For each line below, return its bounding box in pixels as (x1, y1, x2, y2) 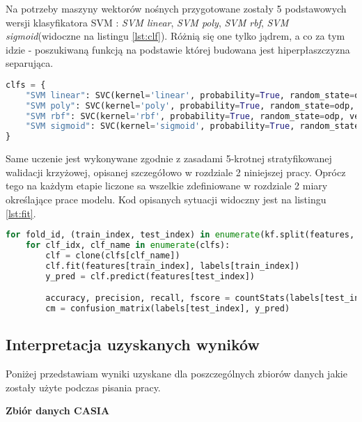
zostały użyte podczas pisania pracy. (6, 380, 161, 394)
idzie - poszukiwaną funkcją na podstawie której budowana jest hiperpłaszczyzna (6, 42, 350, 56)
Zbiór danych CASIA (6, 403, 110, 418)
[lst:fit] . (6, 205, 36, 220)
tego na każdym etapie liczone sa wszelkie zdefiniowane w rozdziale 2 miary (6, 178, 328, 193)
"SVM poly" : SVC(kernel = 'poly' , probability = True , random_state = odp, (25, 100, 355, 111)
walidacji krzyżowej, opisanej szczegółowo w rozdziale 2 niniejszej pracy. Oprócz (6, 164, 346, 179)
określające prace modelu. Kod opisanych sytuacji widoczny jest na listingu (6, 192, 326, 206)
